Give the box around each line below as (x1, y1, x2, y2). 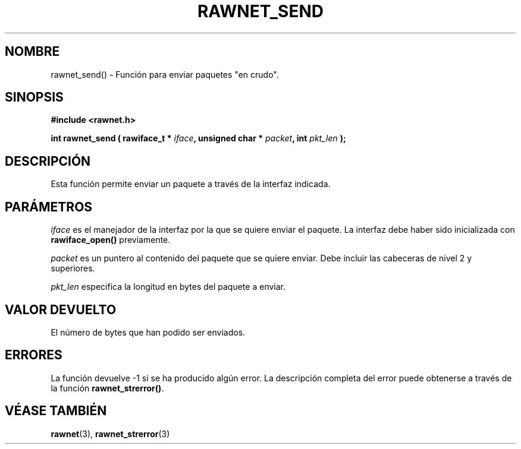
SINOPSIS (5, 90, 64, 105)
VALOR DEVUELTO (5, 302, 117, 317)
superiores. (51, 263, 95, 274)
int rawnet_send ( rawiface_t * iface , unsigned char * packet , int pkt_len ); (51, 133, 346, 144)
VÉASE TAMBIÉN (5, 403, 107, 419)
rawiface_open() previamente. (51, 235, 171, 245)
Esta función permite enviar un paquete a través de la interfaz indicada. (51, 179, 331, 189)
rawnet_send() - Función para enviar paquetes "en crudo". (51, 69, 279, 80)
